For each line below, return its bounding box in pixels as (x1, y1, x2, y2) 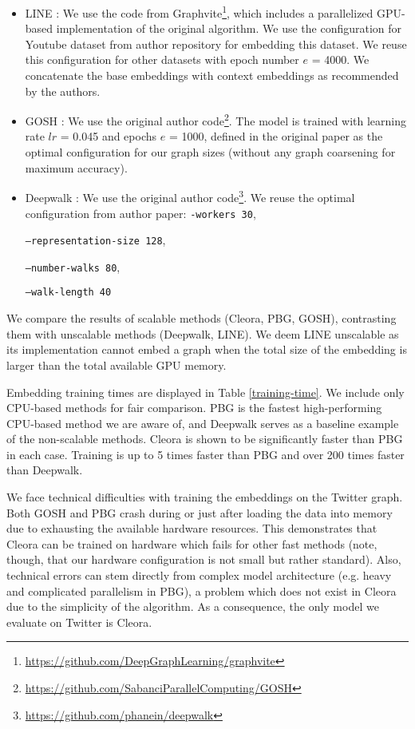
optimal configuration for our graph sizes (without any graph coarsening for (25, 144, 396, 160)
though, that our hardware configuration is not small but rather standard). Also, (6, 551, 401, 568)
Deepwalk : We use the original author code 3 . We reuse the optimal (25, 187, 355, 205)
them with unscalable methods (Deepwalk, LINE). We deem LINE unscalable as (6, 325, 399, 342)
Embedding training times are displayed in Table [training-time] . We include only (6, 383, 405, 400)
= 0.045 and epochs (60, 128, 157, 145)
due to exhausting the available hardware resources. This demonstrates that (6, 520, 377, 537)
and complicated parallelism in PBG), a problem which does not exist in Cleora (6, 582, 397, 599)
